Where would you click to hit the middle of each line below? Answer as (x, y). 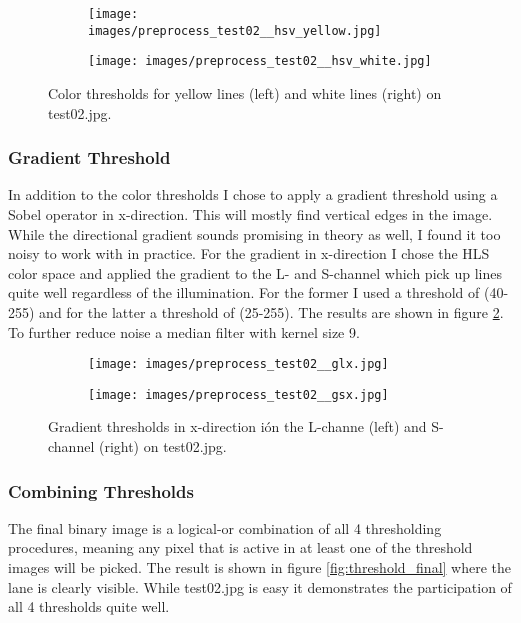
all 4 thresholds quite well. (89, 606)
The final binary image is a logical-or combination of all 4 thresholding (225, 527)
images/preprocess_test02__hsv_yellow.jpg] (235, 30)
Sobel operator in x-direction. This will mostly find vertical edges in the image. (250, 213)
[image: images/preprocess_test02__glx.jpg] (238, 364)
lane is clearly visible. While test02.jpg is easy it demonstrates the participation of (260, 586)
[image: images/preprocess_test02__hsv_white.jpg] (260, 61)
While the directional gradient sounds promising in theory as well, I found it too (254, 233)
